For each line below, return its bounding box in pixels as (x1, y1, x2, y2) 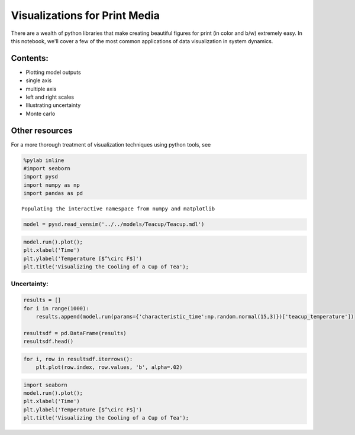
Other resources (11, 125, 73, 135)
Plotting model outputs (25, 69, 81, 76)
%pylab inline (23, 157, 64, 164)
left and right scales (25, 93, 74, 100)
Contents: (11, 53, 49, 63)
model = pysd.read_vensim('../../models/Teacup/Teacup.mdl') (23, 221, 205, 228)
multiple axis (25, 85, 57, 92)
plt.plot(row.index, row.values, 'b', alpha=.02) (35, 364, 183, 371)
